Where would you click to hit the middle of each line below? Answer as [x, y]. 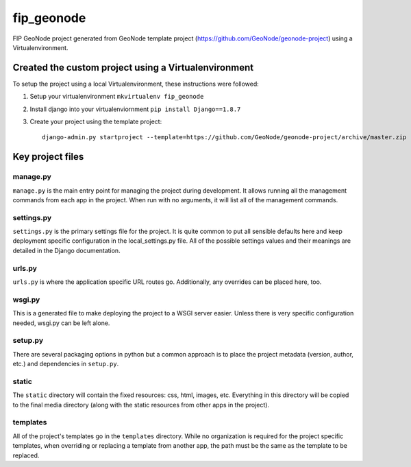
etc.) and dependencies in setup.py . [66, 364]
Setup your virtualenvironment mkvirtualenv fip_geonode [117, 97]
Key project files [48, 157]
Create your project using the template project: [96, 122]
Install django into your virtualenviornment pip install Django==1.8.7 [135, 109]
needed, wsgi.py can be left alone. [61, 323]
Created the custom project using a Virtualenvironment [133, 68]
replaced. [26, 455]
